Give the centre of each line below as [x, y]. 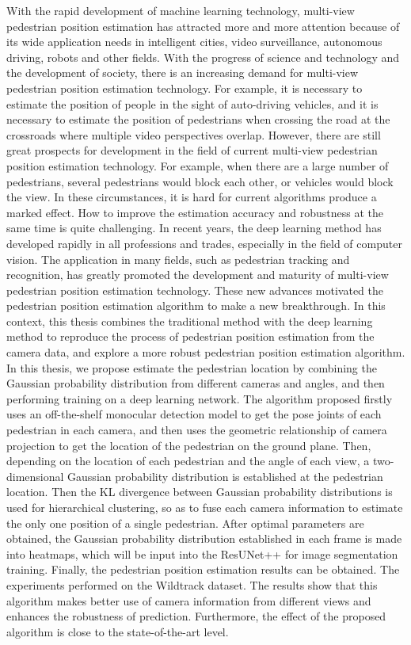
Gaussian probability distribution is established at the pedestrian [225, 476]
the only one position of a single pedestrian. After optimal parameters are [185, 523]
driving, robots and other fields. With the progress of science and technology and [203, 57]
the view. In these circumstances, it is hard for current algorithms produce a [192, 197]
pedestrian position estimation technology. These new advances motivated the [195, 290]
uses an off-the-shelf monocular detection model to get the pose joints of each [194, 414]
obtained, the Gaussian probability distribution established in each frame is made [204, 538]
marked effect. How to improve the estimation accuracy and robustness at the [195, 212]
